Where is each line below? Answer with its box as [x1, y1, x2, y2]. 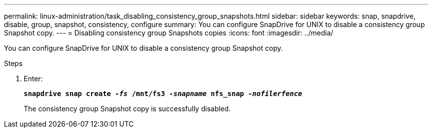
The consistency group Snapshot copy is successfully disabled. [24, 104, 231, 113]
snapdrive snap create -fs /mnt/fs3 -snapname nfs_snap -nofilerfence [24, 90, 302, 98]
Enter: [24, 74, 43, 83]
